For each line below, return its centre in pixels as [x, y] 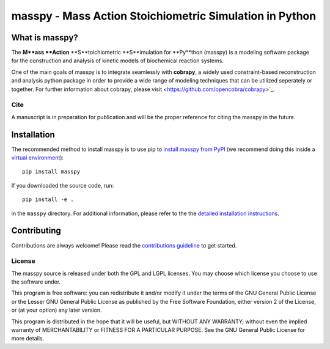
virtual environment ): [38, 158]
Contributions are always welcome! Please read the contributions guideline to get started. [124, 245]
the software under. [36, 282]
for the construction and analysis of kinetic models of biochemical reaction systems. [118, 61]
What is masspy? [45, 38]
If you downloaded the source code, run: [63, 185]
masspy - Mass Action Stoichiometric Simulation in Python [164, 16]
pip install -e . [48, 200]
